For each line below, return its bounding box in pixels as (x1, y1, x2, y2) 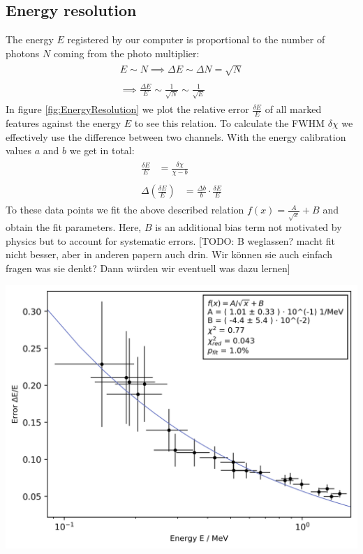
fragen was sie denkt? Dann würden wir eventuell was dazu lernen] (6, 260, 290, 275)
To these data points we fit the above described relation (6, 202, 244, 217)
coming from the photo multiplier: (53, 45, 200, 60)
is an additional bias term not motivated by (155, 220, 342, 234)
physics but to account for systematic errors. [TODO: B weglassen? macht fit (6, 233, 335, 248)
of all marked (265, 102, 322, 117)
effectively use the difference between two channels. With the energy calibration (6, 129, 346, 144)
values (6, 143, 32, 158)
